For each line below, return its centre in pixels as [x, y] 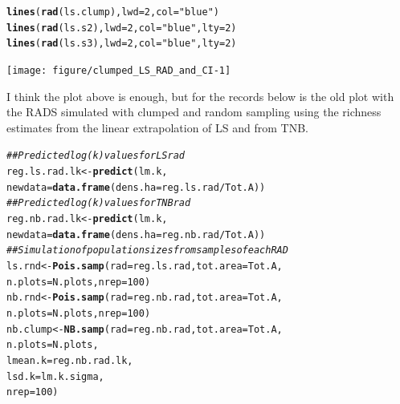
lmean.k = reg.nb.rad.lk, [70, 360]
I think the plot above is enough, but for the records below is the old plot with [200, 96]
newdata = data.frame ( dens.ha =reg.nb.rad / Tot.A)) [136, 234]
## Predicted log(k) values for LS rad [96, 156]
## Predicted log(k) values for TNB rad [99, 203]
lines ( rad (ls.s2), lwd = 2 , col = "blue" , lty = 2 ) [122, 28]
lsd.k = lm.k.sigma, [55, 376]
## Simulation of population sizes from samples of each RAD [147, 250]
